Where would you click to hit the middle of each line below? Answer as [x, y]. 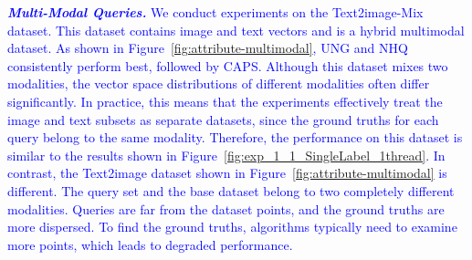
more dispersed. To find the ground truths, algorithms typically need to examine [232, 227]
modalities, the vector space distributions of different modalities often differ [219, 83]
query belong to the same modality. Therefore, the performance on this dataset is [235, 137]
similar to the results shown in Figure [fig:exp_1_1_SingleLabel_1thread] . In [226, 155]
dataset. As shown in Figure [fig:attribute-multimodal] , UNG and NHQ [208, 48]
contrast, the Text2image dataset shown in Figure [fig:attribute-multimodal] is [227, 173]
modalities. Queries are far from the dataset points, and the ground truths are [226, 208]
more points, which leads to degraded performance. [150, 244]
